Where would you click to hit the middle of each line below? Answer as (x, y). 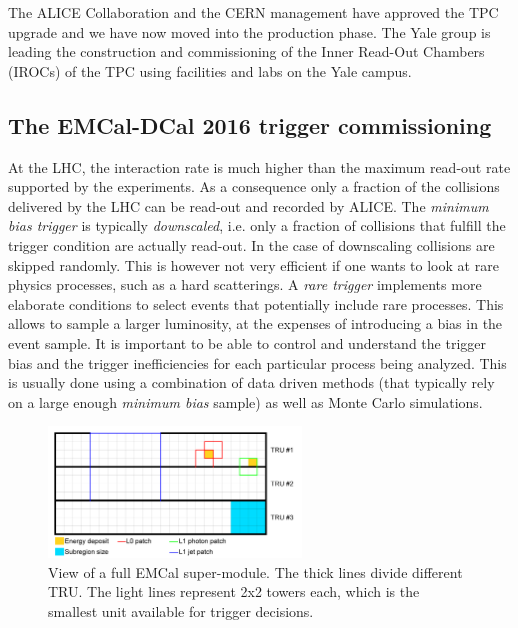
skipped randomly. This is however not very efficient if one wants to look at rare (253, 264)
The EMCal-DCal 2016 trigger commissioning (250, 124)
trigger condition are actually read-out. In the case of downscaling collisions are (251, 244)
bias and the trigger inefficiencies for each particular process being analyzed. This (257, 362)
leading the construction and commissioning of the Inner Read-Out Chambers (246, 51)
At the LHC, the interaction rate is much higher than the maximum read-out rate (259, 166)
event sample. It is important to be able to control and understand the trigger (247, 342)
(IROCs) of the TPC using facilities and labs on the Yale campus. (210, 70)
